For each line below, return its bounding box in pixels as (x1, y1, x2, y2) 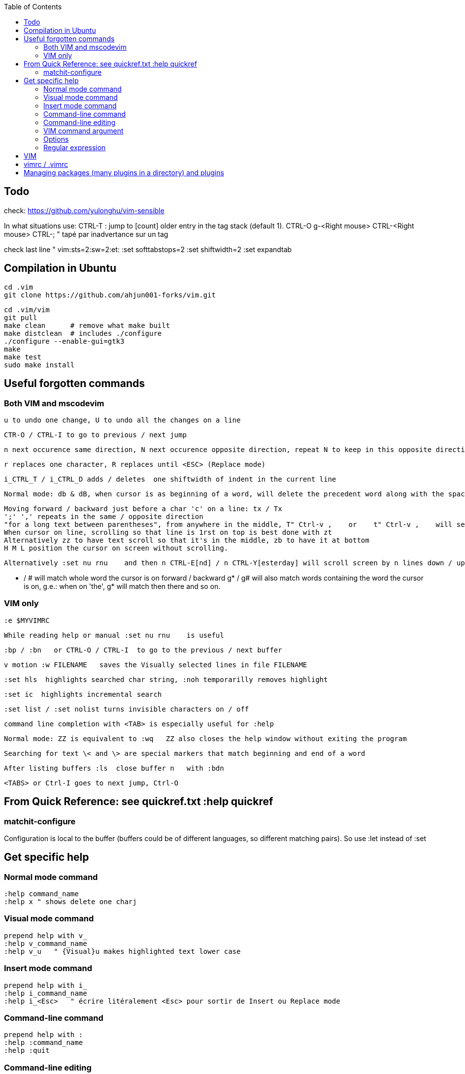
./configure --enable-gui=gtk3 (4, 337, 125, 345)
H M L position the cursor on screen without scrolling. (4, 544, 229, 552)
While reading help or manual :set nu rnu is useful (4, 631, 224, 639)
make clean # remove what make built (4, 321, 170, 329)
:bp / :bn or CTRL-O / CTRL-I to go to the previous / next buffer (4, 646, 282, 654)
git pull (4, 313, 37, 322)
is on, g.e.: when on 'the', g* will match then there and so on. (24, 582, 221, 590)
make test (4, 353, 41, 361)
